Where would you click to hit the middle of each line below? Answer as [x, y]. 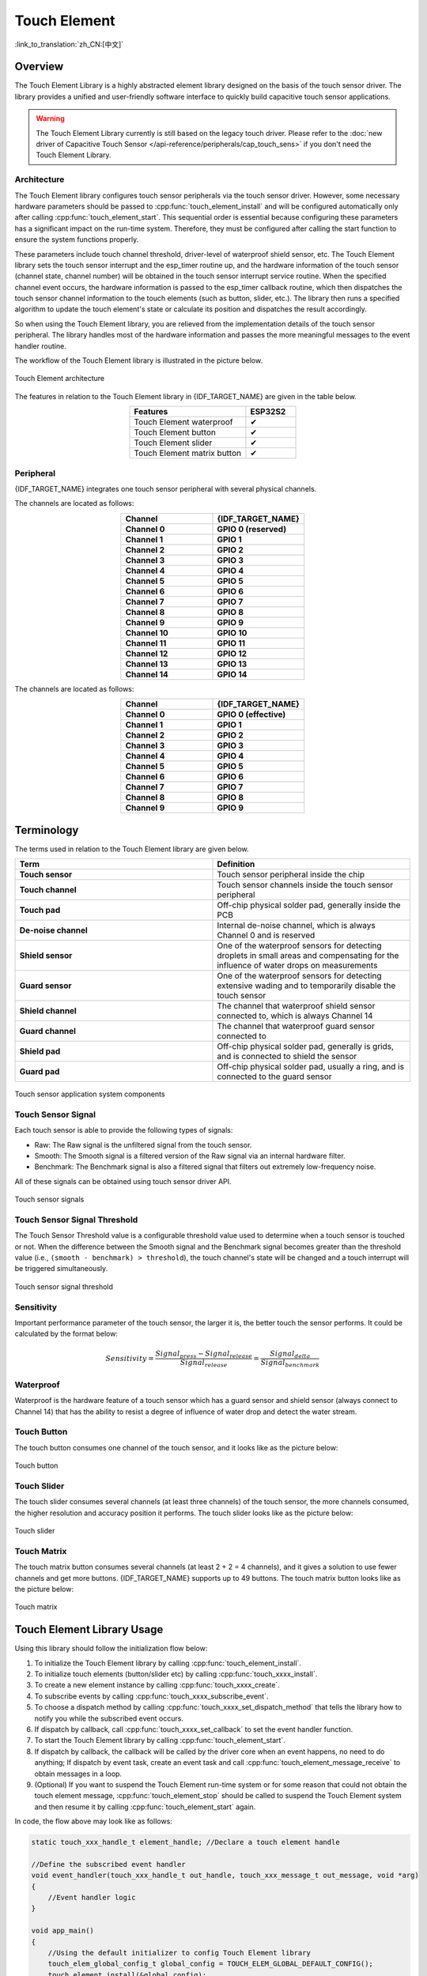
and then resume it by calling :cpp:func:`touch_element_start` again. [145, 1807]
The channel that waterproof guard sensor [296, 1026]
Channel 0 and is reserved [266, 935]
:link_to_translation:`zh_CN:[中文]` [69, 44]
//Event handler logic [92, 1898]
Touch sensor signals [49, 1199]
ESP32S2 [268, 412]
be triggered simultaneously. [61, 1269]
